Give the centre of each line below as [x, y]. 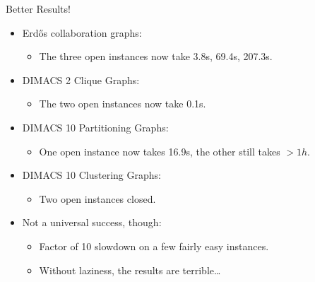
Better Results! [38, 8]
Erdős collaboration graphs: [82, 32]
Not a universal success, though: [92, 222]
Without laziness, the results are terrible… [130, 270]
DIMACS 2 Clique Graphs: [81, 80]
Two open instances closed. [97, 198]
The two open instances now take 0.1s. [123, 104]
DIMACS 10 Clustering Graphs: [91, 175]
